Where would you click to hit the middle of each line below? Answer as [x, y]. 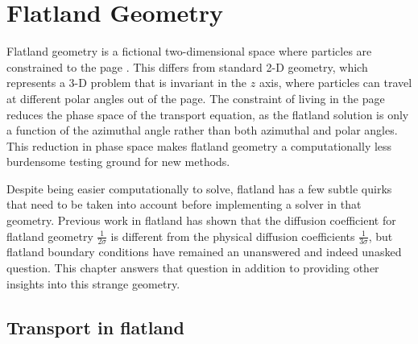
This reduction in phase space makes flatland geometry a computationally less [199, 145]
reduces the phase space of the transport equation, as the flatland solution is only [208, 114]
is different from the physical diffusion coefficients [233, 236]
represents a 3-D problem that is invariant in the [127, 83]
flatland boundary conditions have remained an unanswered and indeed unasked [204, 252]
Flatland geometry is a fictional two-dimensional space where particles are [189, 51]
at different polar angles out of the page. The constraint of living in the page [196, 98]
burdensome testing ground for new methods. [118, 162]
